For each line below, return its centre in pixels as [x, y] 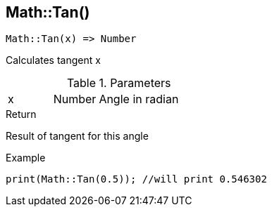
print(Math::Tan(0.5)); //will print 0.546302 [136, 179]
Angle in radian [139, 99]
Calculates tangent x [53, 60]
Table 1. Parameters [119, 83]
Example [26, 158]
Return [21, 114]
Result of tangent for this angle [77, 136]
